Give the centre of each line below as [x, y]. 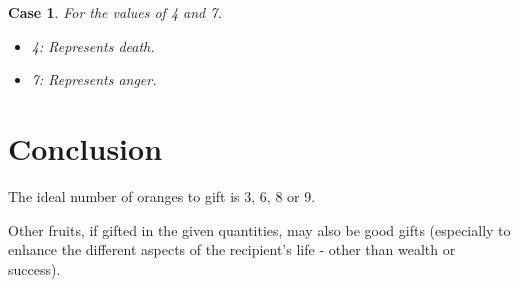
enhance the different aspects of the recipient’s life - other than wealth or [232, 249]
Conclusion [85, 147]
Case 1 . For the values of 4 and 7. [115, 12]
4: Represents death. [93, 45]
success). [34, 268]
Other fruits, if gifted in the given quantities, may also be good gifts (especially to [259, 229]
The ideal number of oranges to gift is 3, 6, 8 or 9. [162, 195]
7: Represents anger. [94, 79]
